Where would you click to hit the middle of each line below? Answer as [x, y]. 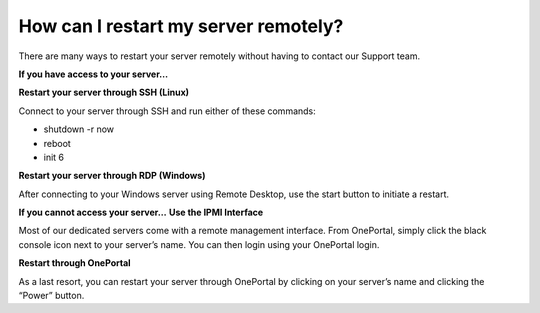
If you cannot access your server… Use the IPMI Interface [141, 212]
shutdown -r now [79, 129]
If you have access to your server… [93, 74]
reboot [57, 143]
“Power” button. [51, 296]
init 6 [54, 157]
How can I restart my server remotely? [181, 26]
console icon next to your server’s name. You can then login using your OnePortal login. [199, 244]
